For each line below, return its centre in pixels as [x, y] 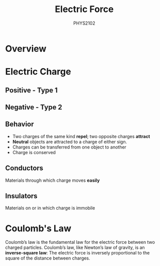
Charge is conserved [34, 152]
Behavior [20, 124]
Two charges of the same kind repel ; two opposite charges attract [81, 136]
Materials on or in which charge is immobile [50, 208]
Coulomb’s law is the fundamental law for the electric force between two [80, 242]
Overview [26, 48]
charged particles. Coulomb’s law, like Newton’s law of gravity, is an [75, 247]
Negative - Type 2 [34, 107]
